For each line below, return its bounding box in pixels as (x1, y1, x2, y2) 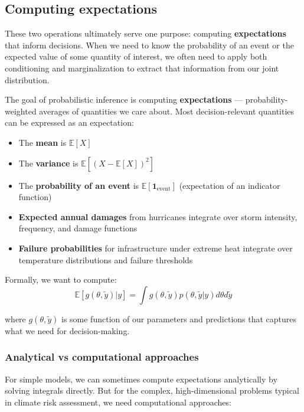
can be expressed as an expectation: (5, 116, 134, 129)
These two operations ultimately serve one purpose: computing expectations (5, 27, 286, 40)
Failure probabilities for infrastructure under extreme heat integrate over (18, 241, 293, 254)
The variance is (18, 156, 79, 169)
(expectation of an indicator (179, 179, 280, 191)
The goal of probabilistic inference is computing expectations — (5, 93, 243, 106)
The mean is (18, 136, 67, 148)
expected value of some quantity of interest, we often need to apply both (5, 50, 267, 63)
